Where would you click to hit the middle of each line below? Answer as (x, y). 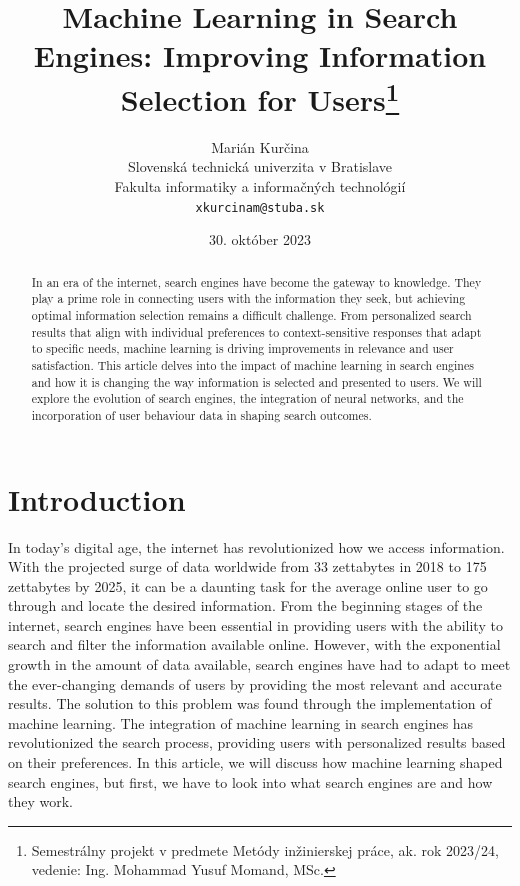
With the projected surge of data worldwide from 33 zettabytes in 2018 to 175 (247, 566)
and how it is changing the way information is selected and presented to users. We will (256, 381)
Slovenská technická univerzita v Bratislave (260, 166)
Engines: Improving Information (260, 55)
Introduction (97, 498)
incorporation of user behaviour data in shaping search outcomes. (201, 414)
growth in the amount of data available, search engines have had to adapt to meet (259, 664)
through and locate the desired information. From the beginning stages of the (245, 605)
